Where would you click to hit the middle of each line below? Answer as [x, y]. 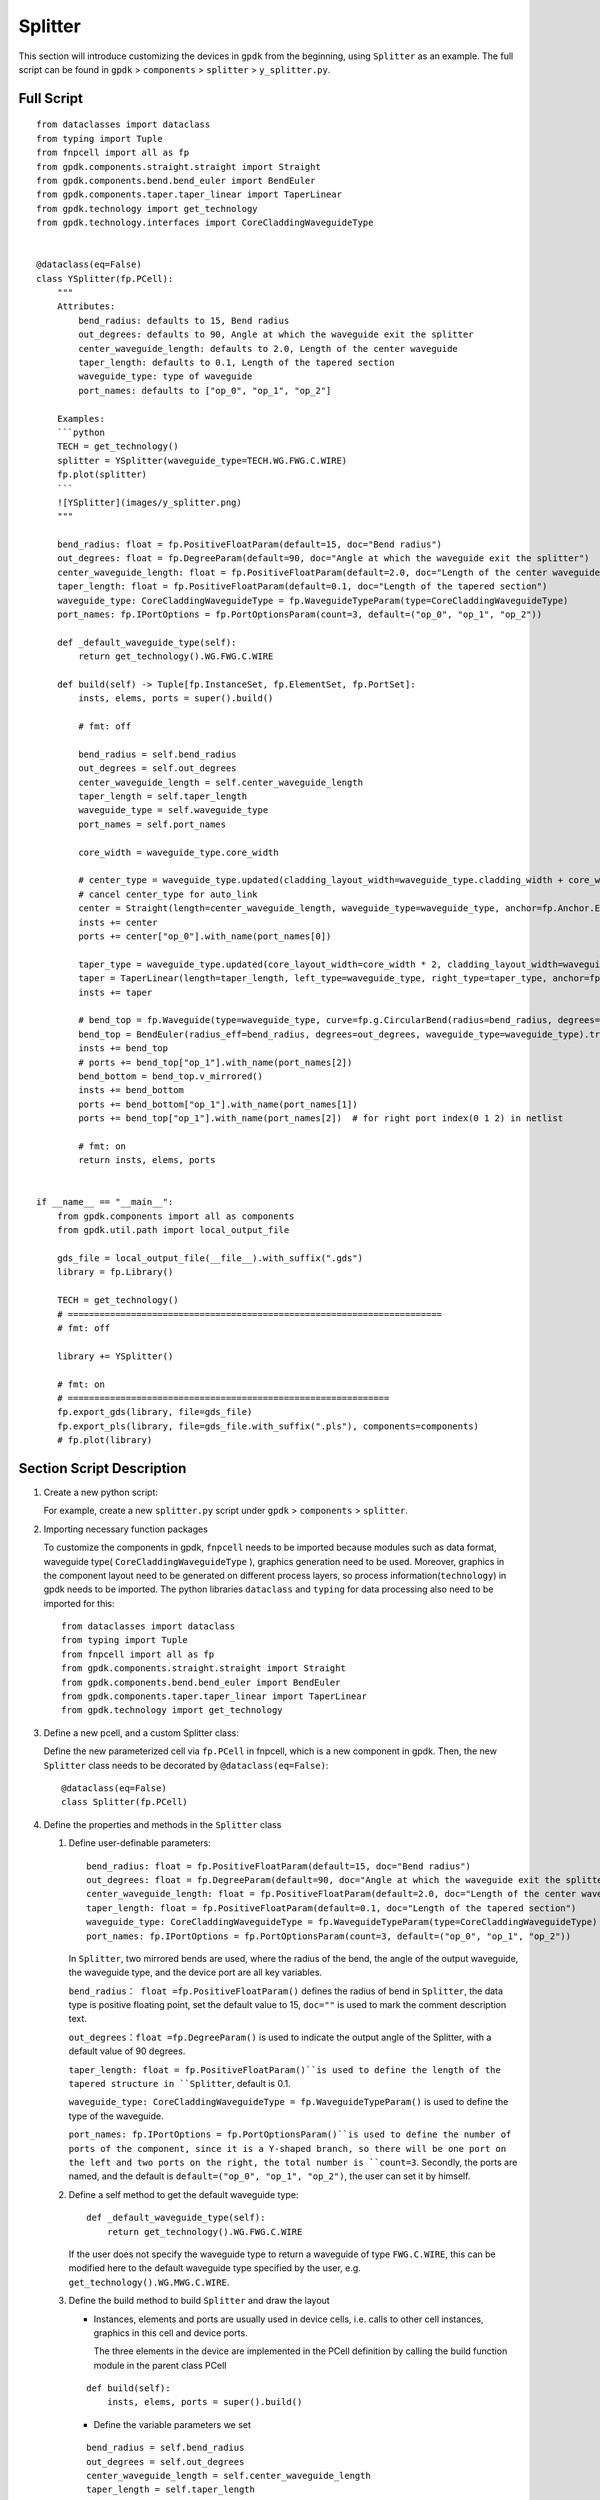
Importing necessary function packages [126, 1529]
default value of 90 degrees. [127, 2051]
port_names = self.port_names [152, 824]
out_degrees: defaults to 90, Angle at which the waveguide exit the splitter [276, 334]
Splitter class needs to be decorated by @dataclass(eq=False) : [186, 1765]
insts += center [118, 922]
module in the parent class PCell [160, 2365]
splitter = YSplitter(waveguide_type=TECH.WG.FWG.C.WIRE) [202, 460]
